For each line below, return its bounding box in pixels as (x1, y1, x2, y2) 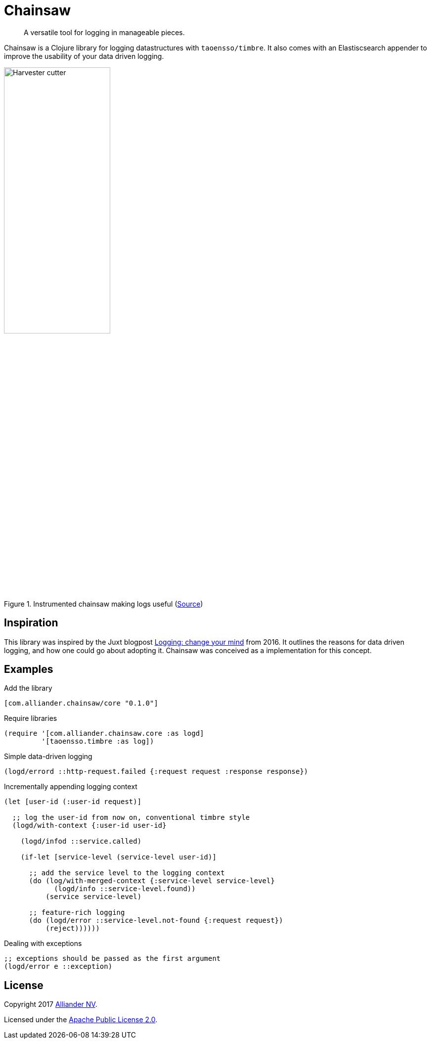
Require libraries (4, 714, 57, 723)
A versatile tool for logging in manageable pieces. (24, 28, 185, 37)
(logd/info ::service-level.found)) (54, 885, 196, 893)
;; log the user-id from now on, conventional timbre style (12, 813, 250, 822)
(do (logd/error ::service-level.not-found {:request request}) (29, 916, 283, 925)
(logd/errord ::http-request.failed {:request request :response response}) (4, 767, 308, 776)
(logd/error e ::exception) (4, 962, 113, 971)
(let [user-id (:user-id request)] (4, 798, 142, 806)
